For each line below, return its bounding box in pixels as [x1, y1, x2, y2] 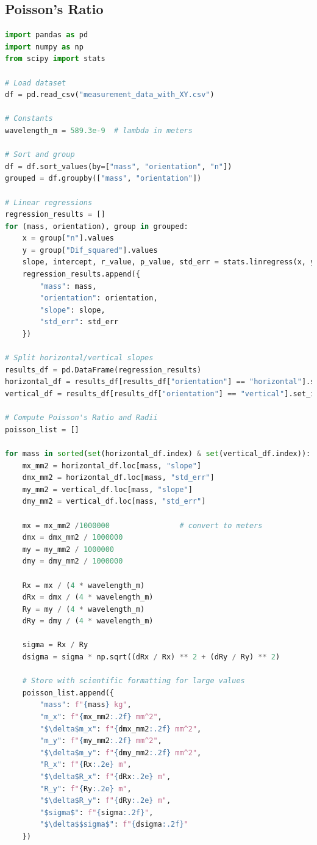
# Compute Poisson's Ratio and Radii [5, 413, 158, 422]
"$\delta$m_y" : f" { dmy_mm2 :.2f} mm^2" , [40, 748, 202, 757]
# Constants [5, 114, 53, 123]
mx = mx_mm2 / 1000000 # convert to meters [22, 521, 263, 530]
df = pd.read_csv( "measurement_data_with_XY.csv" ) [5, 90, 215, 100]
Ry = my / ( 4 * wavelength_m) [22, 604, 145, 614]
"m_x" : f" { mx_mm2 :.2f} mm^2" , [40, 713, 162, 722]
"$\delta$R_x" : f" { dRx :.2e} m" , [40, 772, 171, 782]
